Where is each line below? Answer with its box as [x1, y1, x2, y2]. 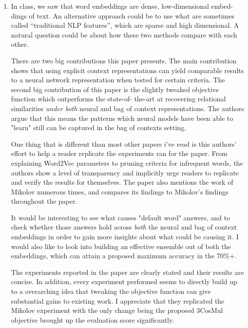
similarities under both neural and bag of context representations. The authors [11, 103, 244, 113]
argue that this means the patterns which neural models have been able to [11, 113, 233, 123]
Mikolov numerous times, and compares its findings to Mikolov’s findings [11, 186, 229, 196]
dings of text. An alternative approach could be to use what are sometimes [11, 10, 234, 20]
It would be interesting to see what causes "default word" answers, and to [11, 212, 230, 222]
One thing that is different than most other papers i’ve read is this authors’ [11, 138, 237, 149]
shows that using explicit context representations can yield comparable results [11, 65, 244, 75]
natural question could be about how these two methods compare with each [11, 29, 237, 39]
